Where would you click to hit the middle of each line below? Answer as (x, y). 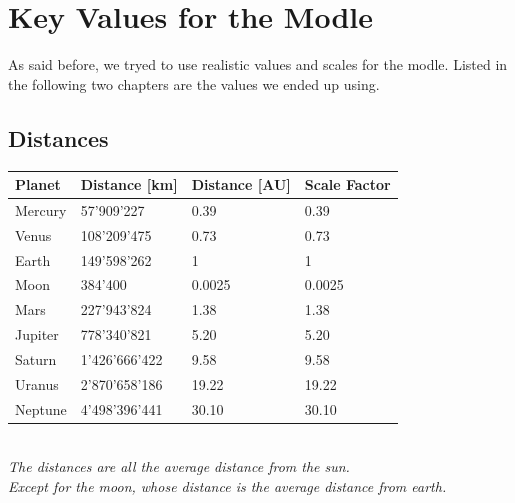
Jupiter (37, 334)
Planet (38, 184)
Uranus (37, 383)
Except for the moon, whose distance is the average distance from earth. (227, 485)
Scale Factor (347, 184)
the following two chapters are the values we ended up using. (194, 83)
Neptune (41, 408)
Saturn (36, 358)
